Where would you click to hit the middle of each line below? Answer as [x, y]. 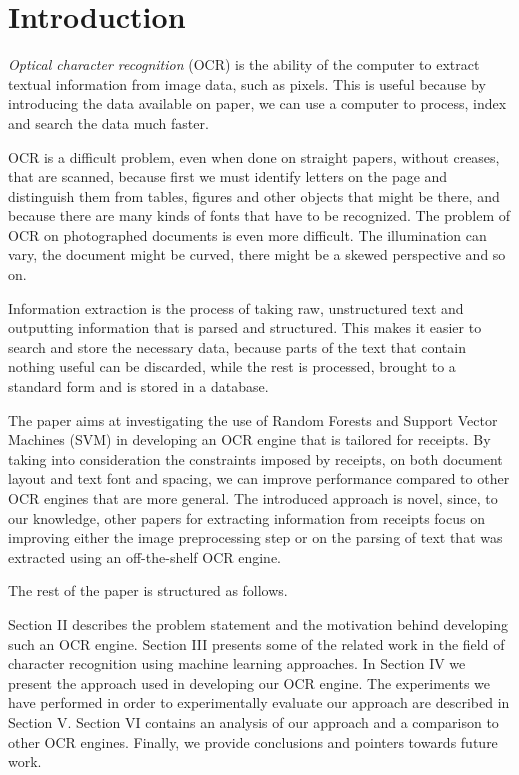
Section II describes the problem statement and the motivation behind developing [258, 623]
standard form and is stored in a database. [138, 386]
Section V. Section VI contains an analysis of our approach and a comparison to [253, 721]
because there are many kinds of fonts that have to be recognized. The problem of [259, 215]
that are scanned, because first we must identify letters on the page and [228, 176]
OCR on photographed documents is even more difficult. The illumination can [247, 234]
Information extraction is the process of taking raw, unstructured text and [236, 307]
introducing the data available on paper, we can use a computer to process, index [257, 103]
